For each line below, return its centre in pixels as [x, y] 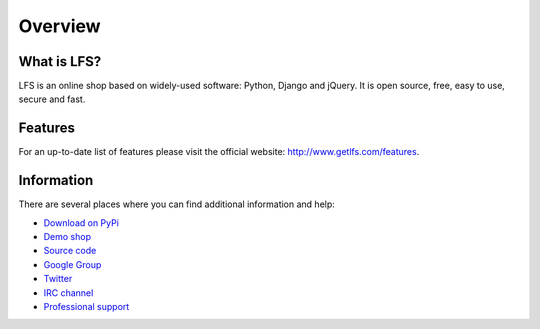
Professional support [86, 306]
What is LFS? [60, 61]
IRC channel [68, 292]
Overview [59, 26]
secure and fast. [52, 99]
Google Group [72, 264]
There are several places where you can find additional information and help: [176, 204]
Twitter [58, 279]
